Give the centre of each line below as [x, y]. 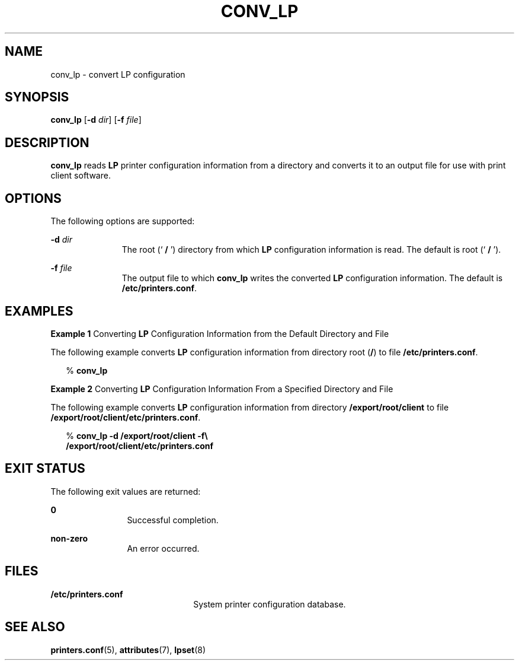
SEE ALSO [35, 627]
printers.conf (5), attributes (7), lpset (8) [128, 650]
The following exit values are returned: [126, 491]
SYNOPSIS [37, 97]
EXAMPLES [39, 311]
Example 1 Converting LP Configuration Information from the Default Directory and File [220, 333]
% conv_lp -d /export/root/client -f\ [137, 435]
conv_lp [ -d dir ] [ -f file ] [96, 120]
